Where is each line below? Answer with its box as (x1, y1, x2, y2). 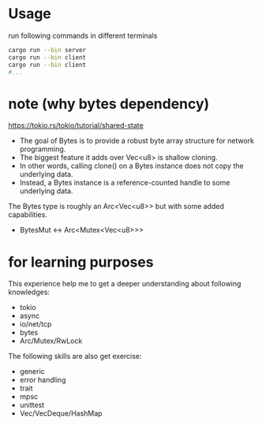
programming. (19, 144, 66, 154)
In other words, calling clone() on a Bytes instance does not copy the (19, 161, 244, 170)
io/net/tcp (19, 319, 52, 329)
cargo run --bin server (8, 46, 87, 54)
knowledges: (8, 287, 50, 297)
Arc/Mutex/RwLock (19, 336, 83, 346)
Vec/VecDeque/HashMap (19, 409, 103, 418)
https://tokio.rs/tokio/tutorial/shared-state (8, 121, 144, 130)
